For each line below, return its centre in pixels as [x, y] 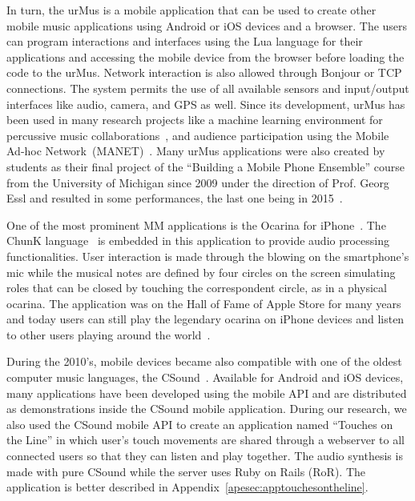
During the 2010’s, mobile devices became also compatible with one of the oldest [204, 361]
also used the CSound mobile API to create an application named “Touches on [200, 424]
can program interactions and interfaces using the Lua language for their [185, 41]
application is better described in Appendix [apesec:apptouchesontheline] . [187, 487]
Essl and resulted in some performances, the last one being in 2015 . [175, 198]
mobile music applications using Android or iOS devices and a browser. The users [207, 25]
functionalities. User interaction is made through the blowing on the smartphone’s [208, 256]
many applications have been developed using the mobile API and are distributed [207, 393]
